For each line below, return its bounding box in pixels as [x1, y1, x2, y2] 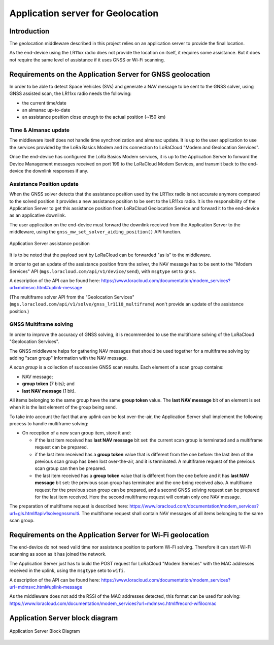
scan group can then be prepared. [35, 465, 107, 471]
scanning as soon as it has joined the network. [9, 551, 107, 557]
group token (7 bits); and [22, 381, 75, 387]
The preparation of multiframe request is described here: [9, 503, 129, 510]
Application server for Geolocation [9, 8, 159, 19]
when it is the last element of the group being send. [9, 404, 117, 411]
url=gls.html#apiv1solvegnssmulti [9, 510, 80, 516]
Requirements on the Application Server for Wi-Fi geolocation [9, 530, 209, 539]
